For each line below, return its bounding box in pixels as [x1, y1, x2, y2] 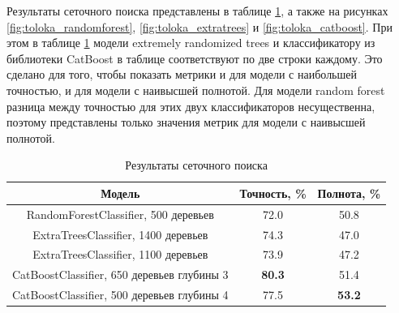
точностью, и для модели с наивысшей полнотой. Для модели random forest [6, 81, 385, 98]
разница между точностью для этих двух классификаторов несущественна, [6, 97, 375, 114]
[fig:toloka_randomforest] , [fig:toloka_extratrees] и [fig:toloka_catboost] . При [6, 18, 393, 35]
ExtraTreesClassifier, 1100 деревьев [32, 246, 208, 263]
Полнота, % [317, 184, 381, 201]
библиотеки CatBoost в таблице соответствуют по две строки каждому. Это [6, 49, 383, 66]
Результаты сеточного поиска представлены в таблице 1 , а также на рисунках [6, 2, 388, 19]
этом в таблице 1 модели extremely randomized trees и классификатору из [6, 34, 375, 51]
